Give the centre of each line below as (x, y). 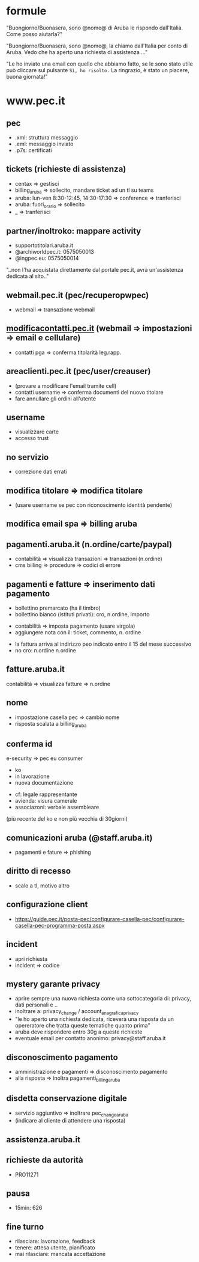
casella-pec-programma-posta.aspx (60, 925)
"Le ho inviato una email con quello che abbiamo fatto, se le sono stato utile (99, 64)
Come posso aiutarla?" (34, 34)
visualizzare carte (37, 432)
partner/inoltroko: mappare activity (74, 231)
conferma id (29, 744)
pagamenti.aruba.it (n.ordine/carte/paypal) (89, 544)
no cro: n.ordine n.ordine (46, 651)
